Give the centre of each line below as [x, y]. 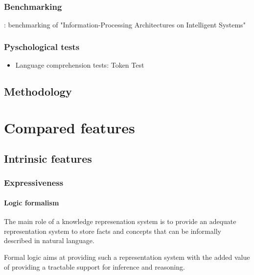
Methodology [38, 91]
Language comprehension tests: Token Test [80, 65]
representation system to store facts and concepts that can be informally [113, 231]
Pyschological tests [42, 46]
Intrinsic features [48, 159]
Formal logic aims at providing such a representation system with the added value [127, 257]
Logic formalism [32, 202]
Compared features [69, 127]
